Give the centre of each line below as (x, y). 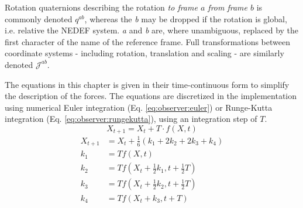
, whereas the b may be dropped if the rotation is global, (186, 18)
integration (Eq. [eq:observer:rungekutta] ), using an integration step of (131, 119)
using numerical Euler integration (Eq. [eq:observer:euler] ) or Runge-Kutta (139, 107)
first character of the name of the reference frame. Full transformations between (147, 41)
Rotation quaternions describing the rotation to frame (101, 7)
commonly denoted (39, 18)
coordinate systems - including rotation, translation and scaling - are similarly (144, 53)
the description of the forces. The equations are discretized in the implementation (151, 96)
